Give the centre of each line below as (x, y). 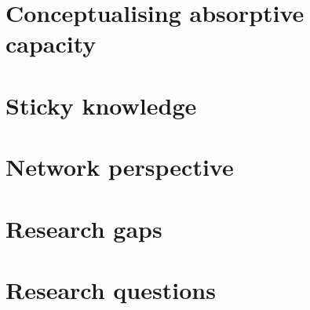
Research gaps (84, 228)
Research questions (111, 289)
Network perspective (120, 167)
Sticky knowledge (101, 105)
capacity (51, 44)
